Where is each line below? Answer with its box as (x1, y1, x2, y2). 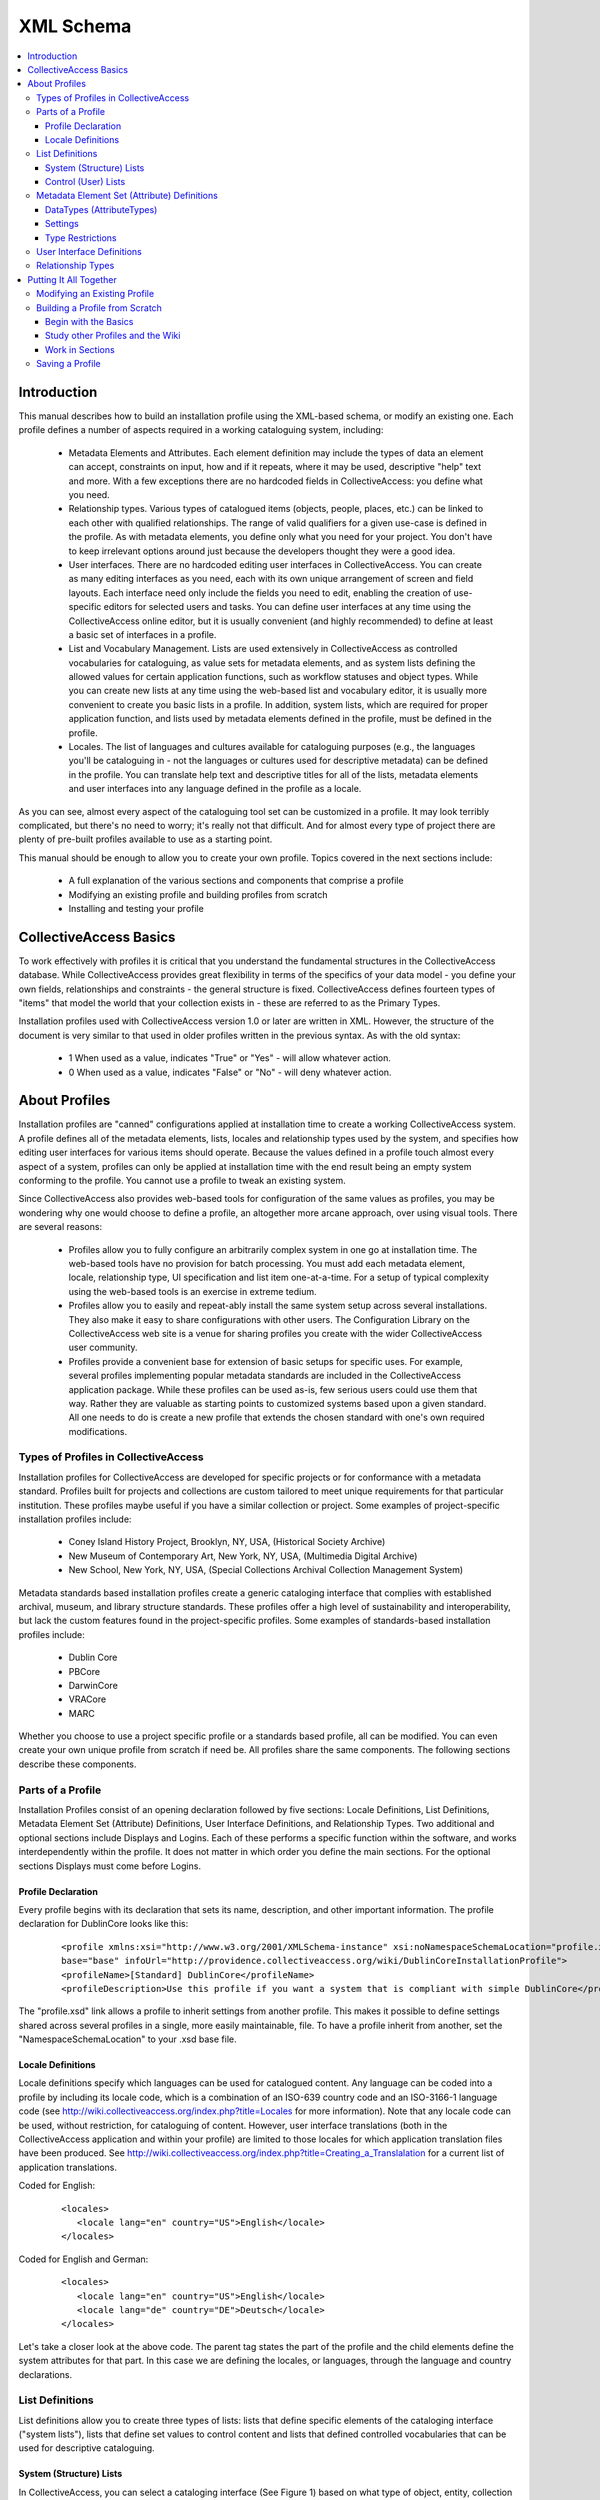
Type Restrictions (45, 231, 117, 244)
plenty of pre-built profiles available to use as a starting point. (18, 833, 273, 845)
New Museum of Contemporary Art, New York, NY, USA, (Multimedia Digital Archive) (68, 1550, 418, 1562)
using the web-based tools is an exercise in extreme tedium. (68, 1285, 317, 1297)
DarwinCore (68, 1679, 119, 1691)
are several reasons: (18, 1221, 103, 1233)
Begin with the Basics (45, 315, 134, 327)
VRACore (68, 1693, 107, 1705)
